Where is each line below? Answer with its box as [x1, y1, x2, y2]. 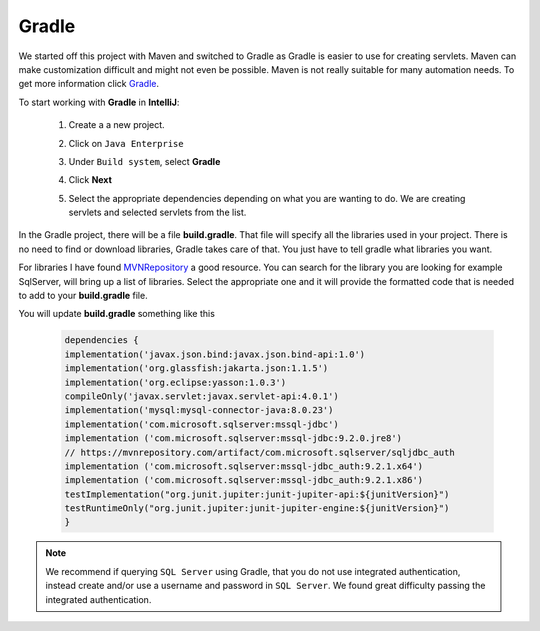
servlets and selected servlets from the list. [68, 206, 247, 219]
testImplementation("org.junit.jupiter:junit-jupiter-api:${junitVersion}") [64, 488, 450, 500]
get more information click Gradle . [18, 78, 160, 90]
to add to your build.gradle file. [18, 290, 149, 302]
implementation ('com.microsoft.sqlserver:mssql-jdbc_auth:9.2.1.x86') [64, 475, 424, 486]
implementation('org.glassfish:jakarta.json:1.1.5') [64, 363, 329, 374]
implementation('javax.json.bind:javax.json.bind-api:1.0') [64, 348, 366, 360]
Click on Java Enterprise [68, 137, 184, 149]
